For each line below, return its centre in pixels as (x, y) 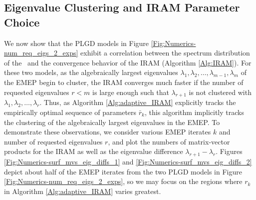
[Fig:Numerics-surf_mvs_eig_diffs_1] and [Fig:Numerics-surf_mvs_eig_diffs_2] (128, 162)
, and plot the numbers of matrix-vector (169, 141)
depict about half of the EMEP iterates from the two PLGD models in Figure (123, 171)
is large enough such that (131, 92)
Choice (22, 22)
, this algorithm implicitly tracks (194, 112)
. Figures (229, 151)
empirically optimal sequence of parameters (70, 112)
